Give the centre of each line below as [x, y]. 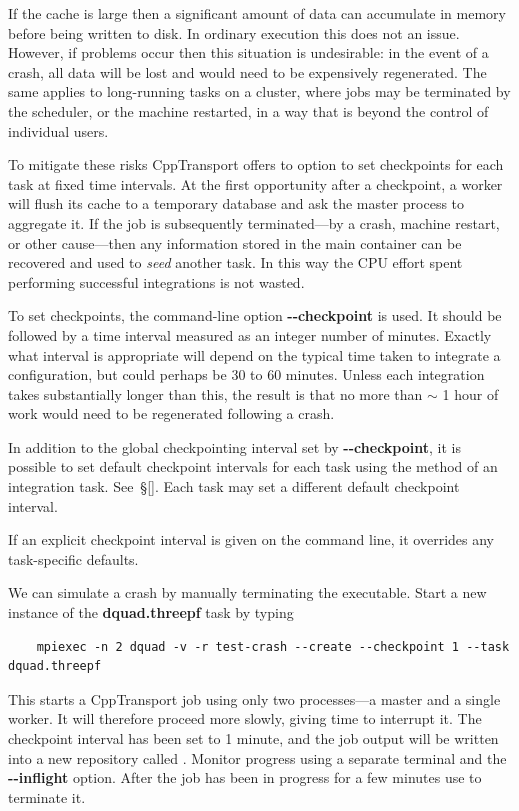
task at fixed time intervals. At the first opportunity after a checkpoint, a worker [255, 183]
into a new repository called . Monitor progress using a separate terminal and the [257, 757]
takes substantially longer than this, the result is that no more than [215, 393]
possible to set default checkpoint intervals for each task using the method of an [253, 466]
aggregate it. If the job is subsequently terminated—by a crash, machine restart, [254, 222]
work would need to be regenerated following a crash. [171, 413]
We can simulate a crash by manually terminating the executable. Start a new [247, 592]
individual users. [58, 130]
